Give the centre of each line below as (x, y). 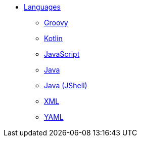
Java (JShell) (66, 85)
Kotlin (53, 38)
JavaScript (62, 54)
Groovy (56, 23)
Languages (42, 7)
